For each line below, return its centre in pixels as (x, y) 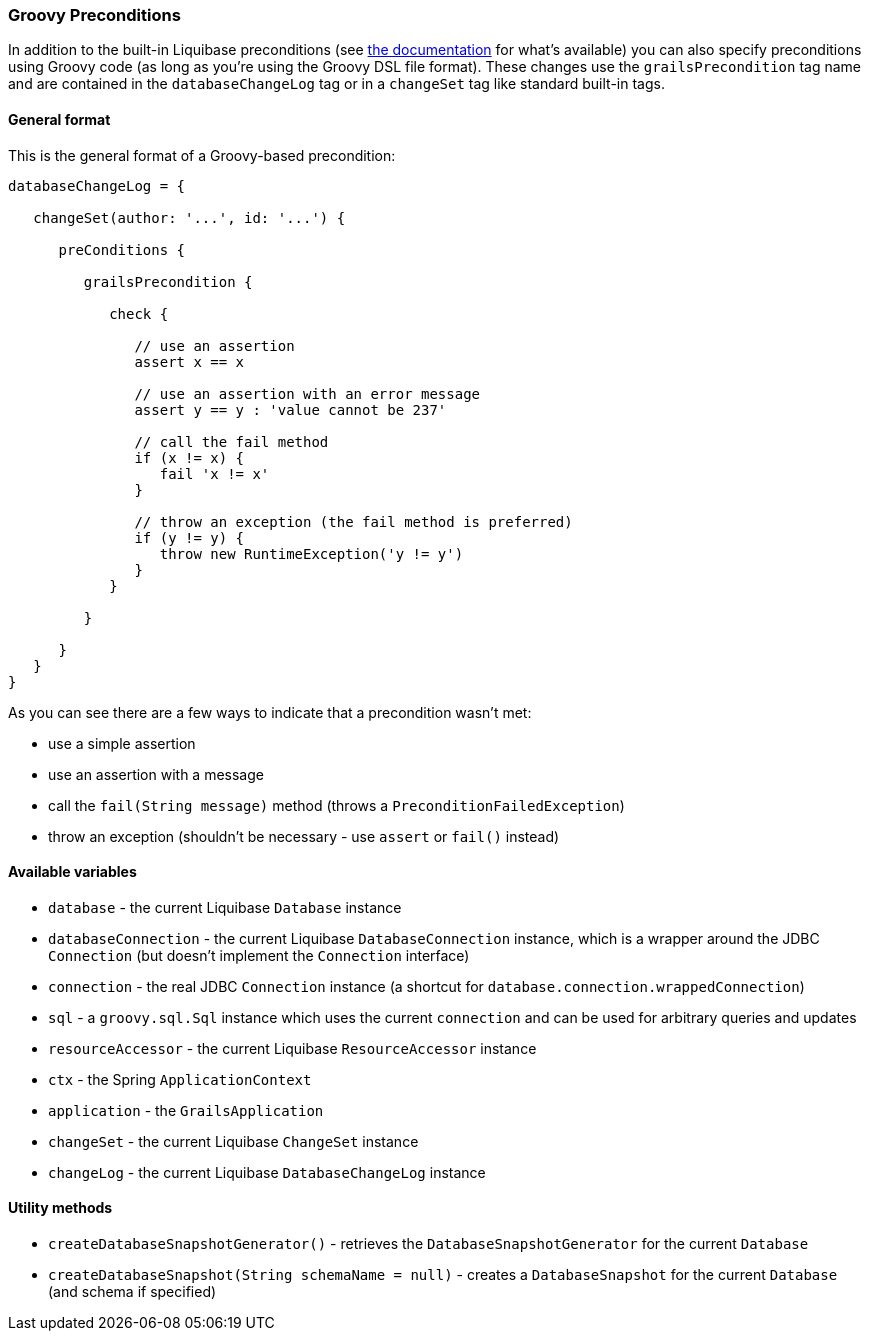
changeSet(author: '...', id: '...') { (189, 217)
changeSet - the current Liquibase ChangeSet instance (233, 1141)
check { (139, 313)
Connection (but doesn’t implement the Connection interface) (259, 955)
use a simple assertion (122, 743)
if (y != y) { (189, 537)
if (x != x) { (189, 457)
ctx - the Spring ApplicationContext (180, 1079)
